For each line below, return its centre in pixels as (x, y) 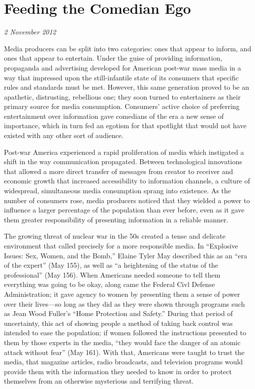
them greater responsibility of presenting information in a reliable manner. (116, 219)
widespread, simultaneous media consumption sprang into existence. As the (118, 191)
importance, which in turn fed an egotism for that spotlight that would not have (125, 125)
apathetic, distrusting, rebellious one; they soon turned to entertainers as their (122, 96)
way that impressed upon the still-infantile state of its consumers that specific (121, 77)
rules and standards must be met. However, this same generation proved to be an (127, 87)
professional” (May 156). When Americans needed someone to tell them (112, 274)
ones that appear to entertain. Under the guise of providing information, (113, 58)
